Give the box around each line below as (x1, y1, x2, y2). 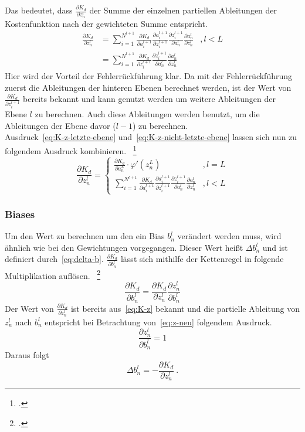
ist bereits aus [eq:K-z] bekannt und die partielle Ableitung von (70, 302, 300, 314)
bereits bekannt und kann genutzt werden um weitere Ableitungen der (23, 93, 276, 105)
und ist (262, 241, 288, 253)
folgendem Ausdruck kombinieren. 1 (5, 142, 137, 157)
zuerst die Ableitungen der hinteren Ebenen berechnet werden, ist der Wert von (5, 81, 292, 93)
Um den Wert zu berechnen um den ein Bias (5, 230, 165, 242)
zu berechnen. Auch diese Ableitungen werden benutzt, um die (35, 108, 260, 120)
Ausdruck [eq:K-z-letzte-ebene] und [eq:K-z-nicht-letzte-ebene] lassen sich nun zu (5, 131, 297, 143)
